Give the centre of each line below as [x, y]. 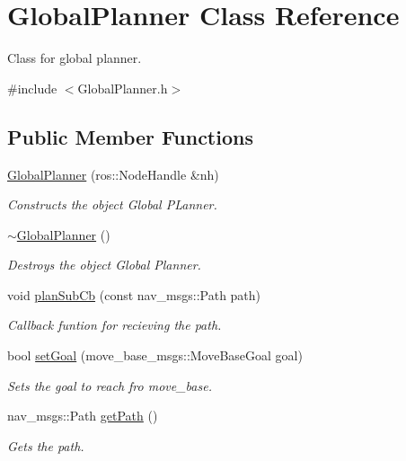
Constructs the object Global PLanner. [112, 204]
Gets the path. [46, 445]
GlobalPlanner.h [123, 88]
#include [32, 88]
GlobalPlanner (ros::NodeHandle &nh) [113, 174]
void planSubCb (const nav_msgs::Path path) [134, 294]
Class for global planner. [75, 58]
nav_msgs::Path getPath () [83, 416]
